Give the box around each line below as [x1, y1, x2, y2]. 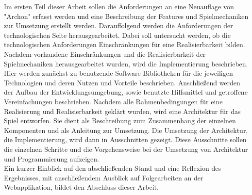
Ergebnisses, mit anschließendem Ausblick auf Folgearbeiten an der [4, 172, 203, 182]
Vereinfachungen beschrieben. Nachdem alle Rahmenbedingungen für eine [4, 96, 223, 106]
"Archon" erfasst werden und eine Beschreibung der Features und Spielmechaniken [4, 11, 249, 21]
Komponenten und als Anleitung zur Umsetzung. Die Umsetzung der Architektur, [4, 125, 248, 135]
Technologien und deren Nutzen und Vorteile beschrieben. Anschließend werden [4, 77, 240, 87]
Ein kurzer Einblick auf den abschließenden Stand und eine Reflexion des [4, 163, 221, 173]
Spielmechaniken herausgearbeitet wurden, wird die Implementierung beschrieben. [4, 58, 248, 68]
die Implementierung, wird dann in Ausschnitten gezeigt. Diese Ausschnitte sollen [4, 134, 247, 145]
